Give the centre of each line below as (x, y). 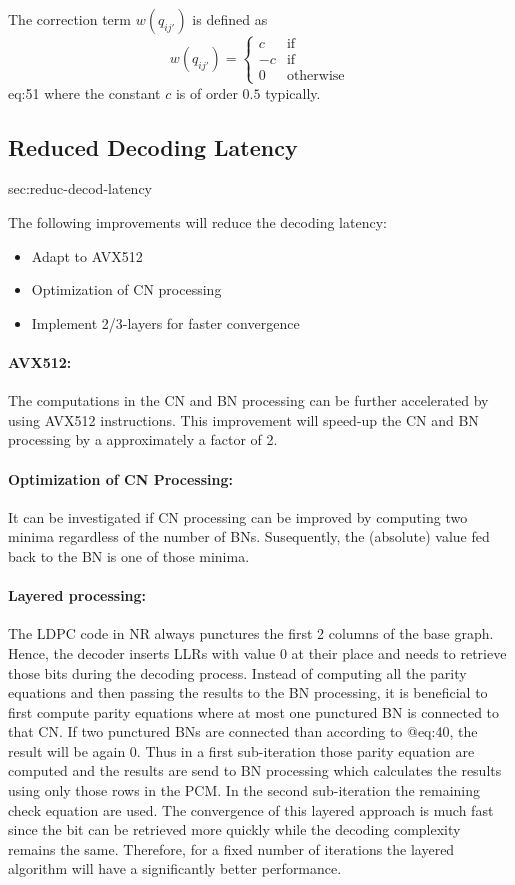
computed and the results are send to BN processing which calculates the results (255, 770)
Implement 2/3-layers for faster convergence (165, 322)
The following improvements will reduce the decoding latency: (197, 221)
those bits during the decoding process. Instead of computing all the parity (237, 672)
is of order (206, 92)
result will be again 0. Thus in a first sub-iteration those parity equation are (241, 750)
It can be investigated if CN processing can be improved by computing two (238, 516)
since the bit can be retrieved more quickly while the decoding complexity (234, 829)
